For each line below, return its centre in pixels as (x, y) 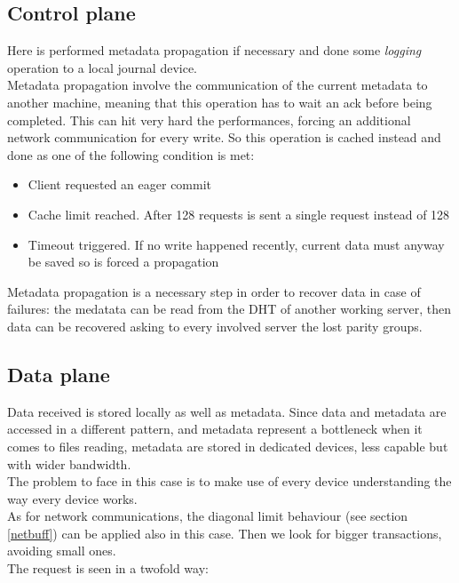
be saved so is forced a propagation (123, 262)
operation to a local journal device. (102, 67)
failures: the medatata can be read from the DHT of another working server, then (229, 309)
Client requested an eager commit (120, 184)
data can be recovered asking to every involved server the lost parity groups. (215, 326)
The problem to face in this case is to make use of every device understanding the (229, 481)
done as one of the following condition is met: (131, 154)
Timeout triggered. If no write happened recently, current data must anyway (236, 244)
